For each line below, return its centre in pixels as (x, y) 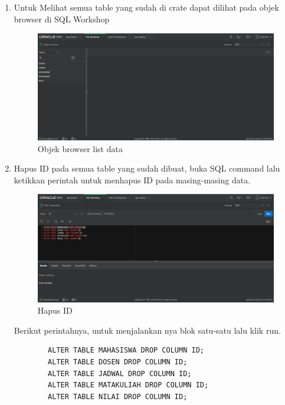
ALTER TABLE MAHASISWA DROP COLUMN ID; (126, 350)
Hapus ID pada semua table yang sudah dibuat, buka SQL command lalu (147, 168)
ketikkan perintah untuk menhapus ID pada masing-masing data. (132, 180)
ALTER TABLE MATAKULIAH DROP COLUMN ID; (128, 385)
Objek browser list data (80, 148)
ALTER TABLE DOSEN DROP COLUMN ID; (118, 362)
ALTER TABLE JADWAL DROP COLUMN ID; (120, 373)
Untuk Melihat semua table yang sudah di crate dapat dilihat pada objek (146, 7)
